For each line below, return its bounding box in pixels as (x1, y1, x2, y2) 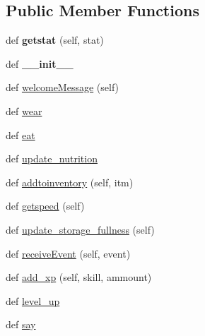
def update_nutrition (6, 151, 98, 166)
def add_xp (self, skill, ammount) (6, 270, 152, 284)
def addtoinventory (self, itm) (6, 174, 134, 189)
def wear (6, 103, 42, 118)
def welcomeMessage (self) (6, 80, 119, 95)
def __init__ (6, 56, 74, 71)
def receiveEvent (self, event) (6, 246, 131, 260)
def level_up (6, 293, 60, 308)
